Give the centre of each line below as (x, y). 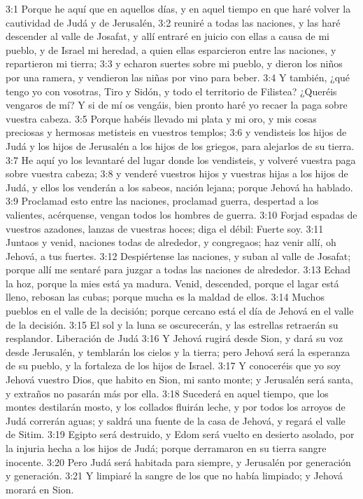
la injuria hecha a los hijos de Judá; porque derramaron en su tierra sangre (166, 448)
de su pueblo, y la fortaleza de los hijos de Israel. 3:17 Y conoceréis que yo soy (173, 365)
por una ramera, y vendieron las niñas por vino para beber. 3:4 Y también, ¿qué (178, 77)
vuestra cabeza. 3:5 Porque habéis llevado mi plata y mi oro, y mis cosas (161, 118)
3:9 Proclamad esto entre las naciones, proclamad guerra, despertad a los (162, 201)
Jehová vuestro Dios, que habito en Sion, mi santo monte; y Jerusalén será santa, (179, 380)
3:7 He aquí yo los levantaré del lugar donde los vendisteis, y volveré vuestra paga (181, 159)
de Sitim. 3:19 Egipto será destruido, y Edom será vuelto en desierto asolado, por (180, 434)
